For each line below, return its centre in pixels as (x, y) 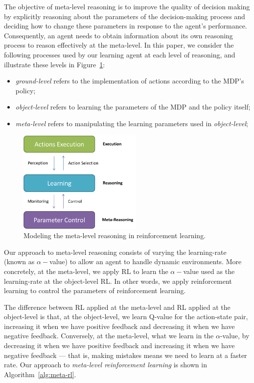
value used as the (209, 271)
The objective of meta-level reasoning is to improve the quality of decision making (127, 6)
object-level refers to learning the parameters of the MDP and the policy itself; (133, 107)
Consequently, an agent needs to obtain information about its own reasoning (118, 35)
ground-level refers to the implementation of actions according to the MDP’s (130, 81)
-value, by (235, 336)
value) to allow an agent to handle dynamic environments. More (146, 261)
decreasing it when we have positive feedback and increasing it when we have (119, 345)
